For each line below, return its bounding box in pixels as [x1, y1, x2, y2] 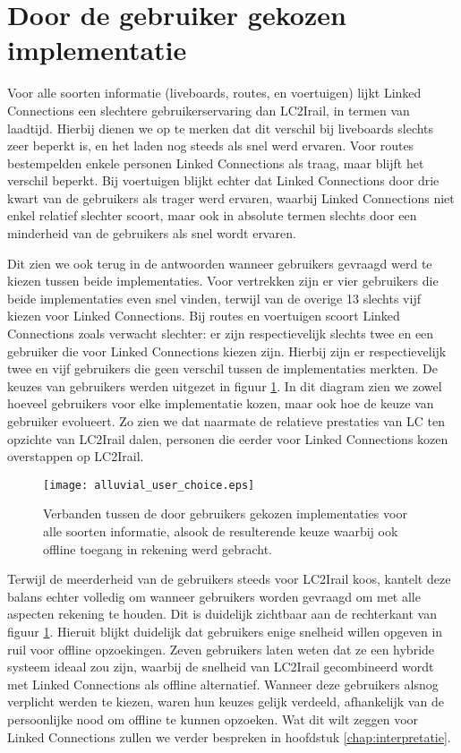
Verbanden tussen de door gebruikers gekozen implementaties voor [43, 504, 407, 523]
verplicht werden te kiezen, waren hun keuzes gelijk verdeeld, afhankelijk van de [7, 692, 444, 711]
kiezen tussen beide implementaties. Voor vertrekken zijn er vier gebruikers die [7, 271, 439, 290]
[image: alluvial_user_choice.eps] [43, 478, 255, 492]
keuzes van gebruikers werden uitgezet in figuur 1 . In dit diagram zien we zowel [7, 376, 442, 395]
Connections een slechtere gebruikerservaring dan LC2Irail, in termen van [7, 100, 410, 119]
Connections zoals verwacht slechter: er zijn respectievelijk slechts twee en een [7, 324, 434, 343]
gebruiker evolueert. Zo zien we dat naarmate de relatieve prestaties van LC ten [7, 412, 445, 430]
